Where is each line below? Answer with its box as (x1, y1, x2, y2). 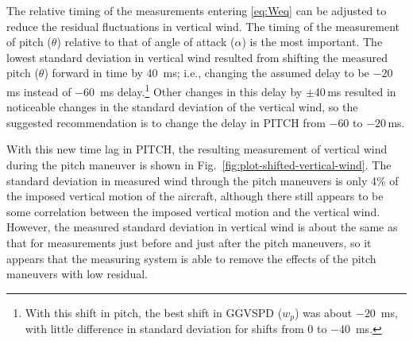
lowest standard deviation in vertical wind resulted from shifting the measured (6, 48, 388, 65)
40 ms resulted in (314, 83, 396, 99)
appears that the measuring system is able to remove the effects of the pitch (6, 250, 376, 266)
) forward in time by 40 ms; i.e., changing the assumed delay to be (44, 64, 369, 81)
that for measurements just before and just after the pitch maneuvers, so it (6, 234, 372, 250)
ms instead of (6, 83, 71, 99)
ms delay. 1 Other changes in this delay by (99, 80, 303, 99)
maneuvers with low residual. (6, 265, 148, 282)
